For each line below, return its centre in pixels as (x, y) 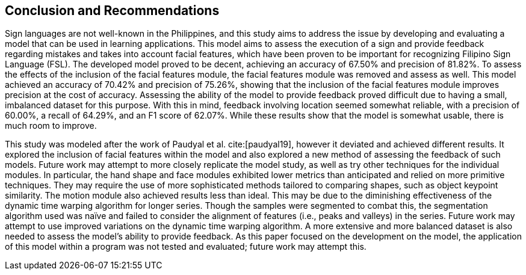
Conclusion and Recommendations (112, 11)
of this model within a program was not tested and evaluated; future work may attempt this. (186, 247)
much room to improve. (51, 126)
